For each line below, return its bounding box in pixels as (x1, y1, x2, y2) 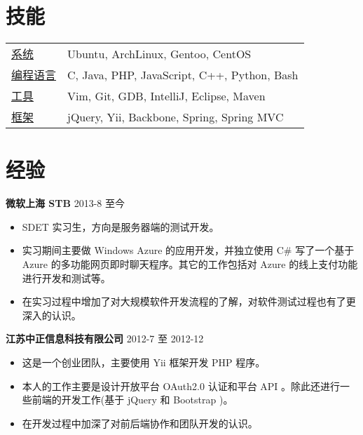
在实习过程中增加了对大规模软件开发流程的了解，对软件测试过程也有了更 (22, 294, 356, 309)
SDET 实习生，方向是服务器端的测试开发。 (22, 219, 219, 234)
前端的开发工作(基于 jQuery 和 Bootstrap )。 (32, 392, 233, 407)
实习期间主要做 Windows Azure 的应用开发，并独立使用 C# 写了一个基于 (22, 243, 355, 257)
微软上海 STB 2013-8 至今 (6, 196, 125, 210)
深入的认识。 (22, 307, 81, 322)
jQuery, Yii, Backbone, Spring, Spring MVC (67, 108, 284, 125)
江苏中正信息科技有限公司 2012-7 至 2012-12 (6, 331, 204, 346)
